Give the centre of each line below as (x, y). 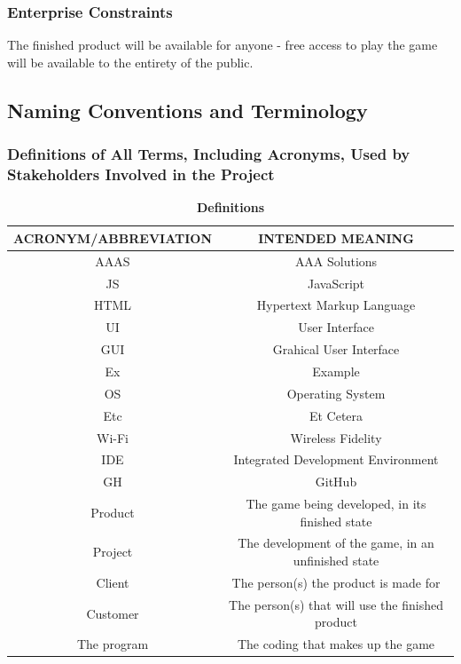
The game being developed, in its (336, 504)
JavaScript (336, 283)
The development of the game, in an (336, 543)
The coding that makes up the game (336, 644)
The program (113, 644)
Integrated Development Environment (336, 459)
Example (336, 371)
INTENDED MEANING (336, 237)
